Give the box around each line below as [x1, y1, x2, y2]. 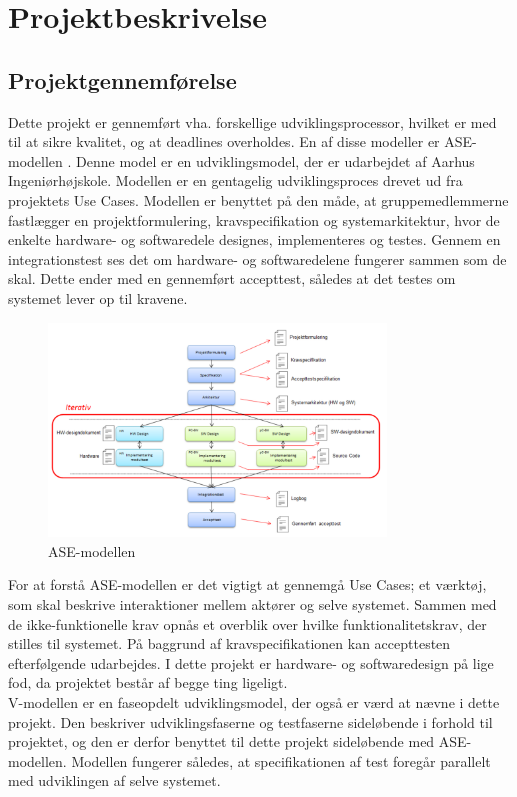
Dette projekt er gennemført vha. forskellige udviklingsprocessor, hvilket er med [8, 111, 497, 132]
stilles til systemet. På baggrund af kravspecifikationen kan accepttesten [8, 633, 451, 654]
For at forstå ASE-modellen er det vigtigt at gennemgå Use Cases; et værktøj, [8, 574, 487, 595]
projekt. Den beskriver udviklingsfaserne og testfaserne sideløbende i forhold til [8, 711, 493, 732]
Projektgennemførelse [8, 64, 237, 95]
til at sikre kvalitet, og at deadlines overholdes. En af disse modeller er [8, 131, 440, 152]
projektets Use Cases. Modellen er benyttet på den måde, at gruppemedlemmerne [8, 189, 509, 210]
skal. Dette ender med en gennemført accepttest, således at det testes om [8, 268, 456, 289]
